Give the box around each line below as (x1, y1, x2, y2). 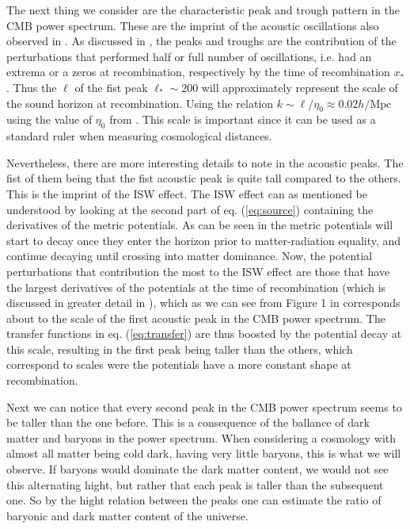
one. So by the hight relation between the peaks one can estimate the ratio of (6, 492, 382, 508)
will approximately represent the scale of (201, 79, 398, 95)
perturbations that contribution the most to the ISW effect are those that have (6, 263, 390, 279)
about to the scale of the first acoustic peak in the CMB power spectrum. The (6, 309, 385, 326)
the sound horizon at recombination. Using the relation (6, 94, 274, 111)
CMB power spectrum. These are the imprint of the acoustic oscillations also (6, 17, 379, 33)
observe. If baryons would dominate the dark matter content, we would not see (6, 461, 389, 477)
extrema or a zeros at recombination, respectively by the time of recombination (6, 63, 390, 80)
